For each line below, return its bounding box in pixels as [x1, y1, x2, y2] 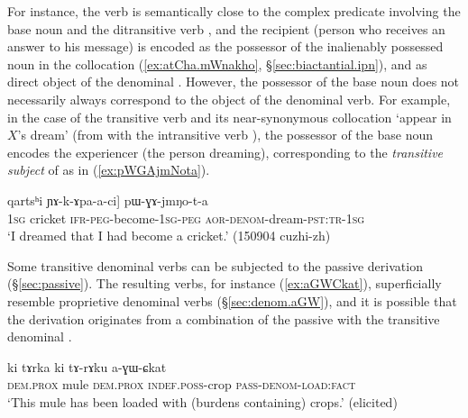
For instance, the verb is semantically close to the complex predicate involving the [7, 2, 461, 20]
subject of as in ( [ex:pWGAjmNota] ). [7, 160, 210, 179]
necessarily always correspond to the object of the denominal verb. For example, [7, 89, 451, 108]
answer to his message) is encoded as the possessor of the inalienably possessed [7, 37, 444, 56]
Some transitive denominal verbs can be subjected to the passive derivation [7, 256, 423, 275]
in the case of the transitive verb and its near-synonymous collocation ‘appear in [7, 107, 452, 126]
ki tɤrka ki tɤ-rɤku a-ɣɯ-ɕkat [7, 357, 167, 376]
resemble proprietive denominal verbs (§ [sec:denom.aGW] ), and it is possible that [7, 291, 457, 310]
